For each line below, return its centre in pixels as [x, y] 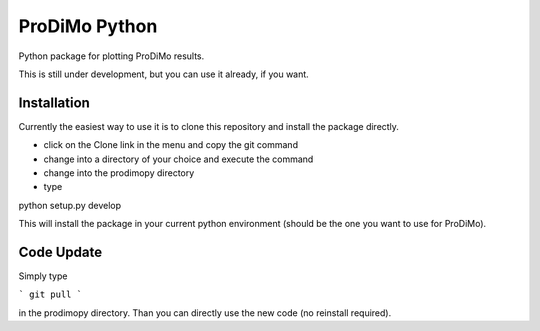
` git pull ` [50, 294]
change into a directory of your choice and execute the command [178, 159]
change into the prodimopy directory [119, 173]
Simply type [43, 276]
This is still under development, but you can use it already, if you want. [163, 74]
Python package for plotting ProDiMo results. [111, 56]
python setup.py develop [70, 205]
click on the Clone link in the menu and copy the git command [171, 145]
